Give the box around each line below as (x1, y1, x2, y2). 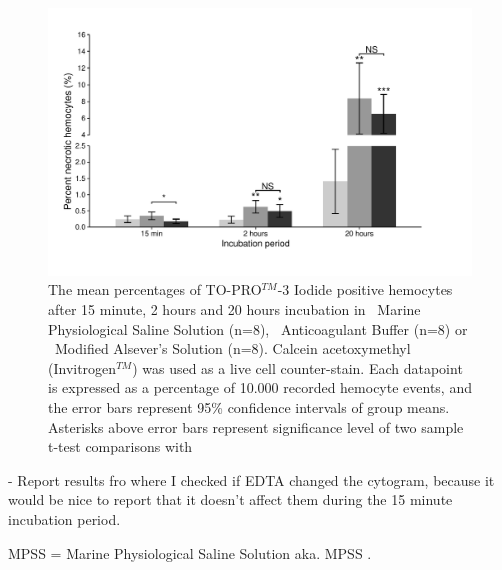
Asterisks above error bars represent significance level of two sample (48, 416, 464, 437)
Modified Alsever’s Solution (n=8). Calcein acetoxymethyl (54, 338, 411, 359)
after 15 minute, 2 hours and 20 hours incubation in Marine (48, 299, 421, 320)
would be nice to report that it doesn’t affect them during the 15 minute (8, 489, 453, 510)
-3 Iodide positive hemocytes (277, 279, 453, 300)
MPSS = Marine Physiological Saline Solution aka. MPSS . (8, 542, 372, 563)
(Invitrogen (48, 357, 117, 378)
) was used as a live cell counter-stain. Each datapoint (132, 357, 463, 378)
